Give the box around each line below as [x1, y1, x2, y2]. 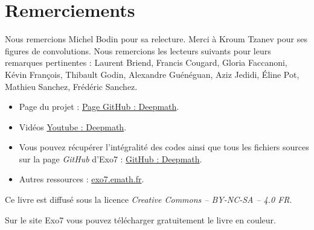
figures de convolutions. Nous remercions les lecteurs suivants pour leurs [5, 44, 271, 57]
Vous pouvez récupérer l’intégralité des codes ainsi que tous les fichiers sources [19, 141, 309, 153]
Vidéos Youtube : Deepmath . [19, 120, 127, 133]
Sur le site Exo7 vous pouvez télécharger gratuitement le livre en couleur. [5, 213, 276, 226]
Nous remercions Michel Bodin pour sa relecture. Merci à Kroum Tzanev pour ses [5, 33, 307, 45]
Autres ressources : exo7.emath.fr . [19, 173, 144, 185]
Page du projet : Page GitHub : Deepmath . [19, 100, 179, 113]
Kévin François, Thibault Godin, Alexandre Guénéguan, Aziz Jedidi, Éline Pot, [5, 68, 300, 80]
